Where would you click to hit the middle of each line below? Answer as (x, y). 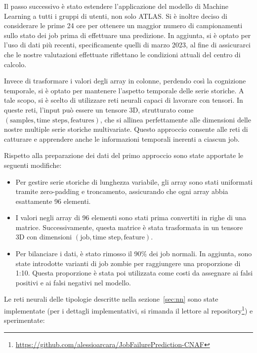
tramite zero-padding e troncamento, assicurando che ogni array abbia (122, 191)
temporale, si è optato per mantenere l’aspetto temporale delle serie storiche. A (124, 90)
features (82, 120)
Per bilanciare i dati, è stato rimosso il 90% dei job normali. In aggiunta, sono (134, 254)
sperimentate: (24, 320)
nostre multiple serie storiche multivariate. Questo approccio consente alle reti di (126, 129)
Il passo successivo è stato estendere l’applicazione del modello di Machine (116, 6)
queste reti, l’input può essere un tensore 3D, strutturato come (99, 109)
